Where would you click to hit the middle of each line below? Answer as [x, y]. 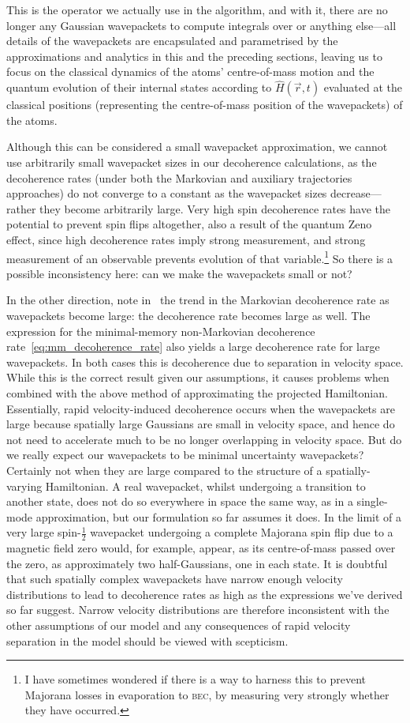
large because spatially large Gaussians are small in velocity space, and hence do [201, 424]
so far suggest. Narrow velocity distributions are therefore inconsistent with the [198, 610]
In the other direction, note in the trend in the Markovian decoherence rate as [198, 300]
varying [24, 486]
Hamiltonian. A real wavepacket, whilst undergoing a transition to [205, 486]
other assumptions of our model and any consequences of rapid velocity [179, 625]
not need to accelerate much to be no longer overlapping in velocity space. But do [204, 439]
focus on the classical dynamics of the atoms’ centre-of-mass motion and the [190, 72]
